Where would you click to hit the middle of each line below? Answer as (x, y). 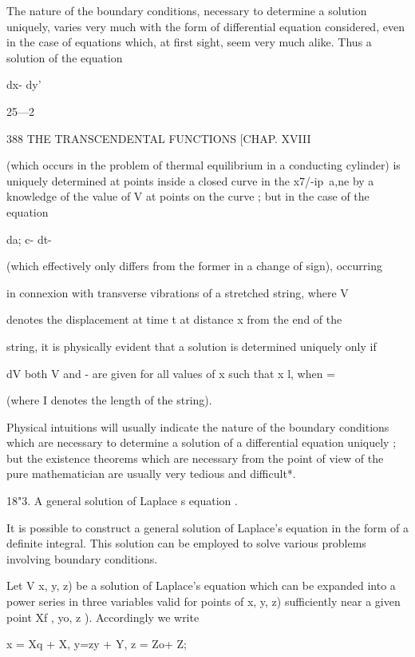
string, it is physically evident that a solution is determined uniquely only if (192, 346)
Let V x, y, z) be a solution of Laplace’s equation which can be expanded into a (201, 585)
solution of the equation (65, 57)
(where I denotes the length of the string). (109, 400)
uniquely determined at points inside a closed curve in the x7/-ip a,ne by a (190, 180)
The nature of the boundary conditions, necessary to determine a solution (187, 10)
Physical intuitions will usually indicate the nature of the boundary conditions (198, 426)
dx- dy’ (24, 84)
